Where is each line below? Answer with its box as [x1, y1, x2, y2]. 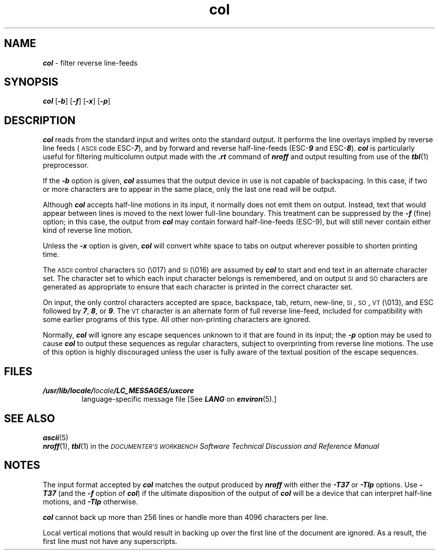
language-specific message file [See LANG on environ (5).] [81, 395, 277, 404]
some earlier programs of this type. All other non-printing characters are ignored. [43, 315, 311, 324]
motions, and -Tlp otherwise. [43, 497, 138, 506]
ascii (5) [43, 433, 69, 442]
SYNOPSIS [4, 76, 59, 89]
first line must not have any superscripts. [43, 536, 177, 545]
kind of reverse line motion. [43, 226, 133, 235]
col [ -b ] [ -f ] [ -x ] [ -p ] [43, 97, 111, 106]
